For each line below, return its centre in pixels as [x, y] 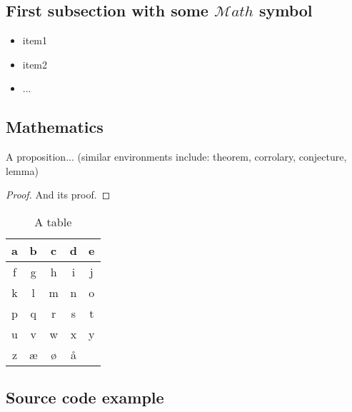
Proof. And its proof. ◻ [58, 195]
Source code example [85, 397]
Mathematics [55, 127]
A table [53, 221]
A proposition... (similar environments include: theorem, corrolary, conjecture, [176, 157]
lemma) [22, 170]
